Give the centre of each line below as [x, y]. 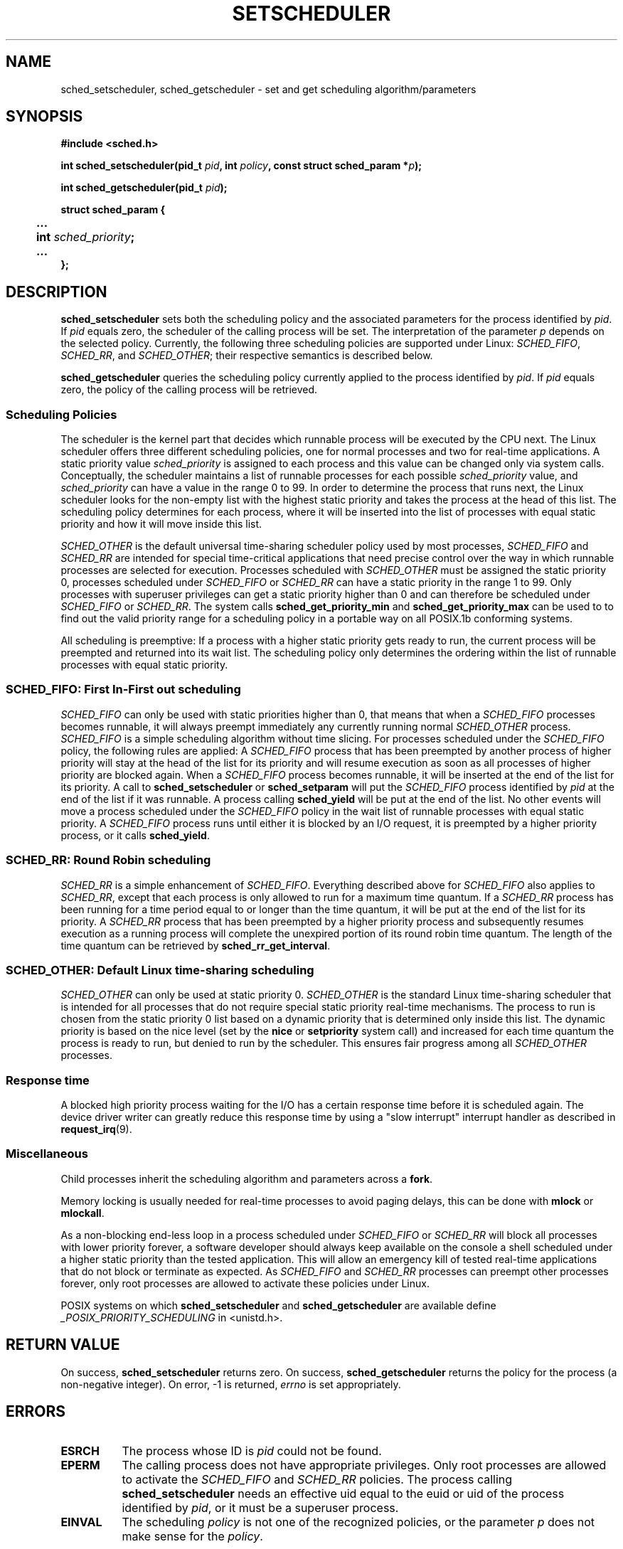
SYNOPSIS [44, 117]
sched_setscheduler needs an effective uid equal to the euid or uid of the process [343, 1494]
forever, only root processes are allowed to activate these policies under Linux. [245, 1283]
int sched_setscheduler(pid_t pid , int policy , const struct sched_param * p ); [241, 166]
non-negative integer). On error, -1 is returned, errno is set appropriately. [231, 1384]
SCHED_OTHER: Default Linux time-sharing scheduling [160, 970]
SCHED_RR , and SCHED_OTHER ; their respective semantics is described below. [247, 356]
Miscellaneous [47, 1154]
